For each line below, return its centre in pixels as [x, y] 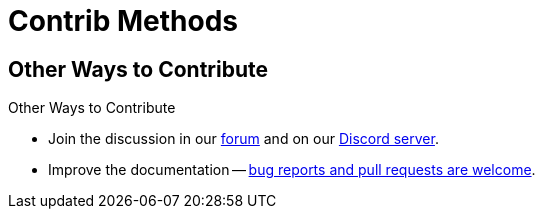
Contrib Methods [123, 21]
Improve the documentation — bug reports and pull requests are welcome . [292, 170]
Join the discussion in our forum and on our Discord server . [243, 139]
